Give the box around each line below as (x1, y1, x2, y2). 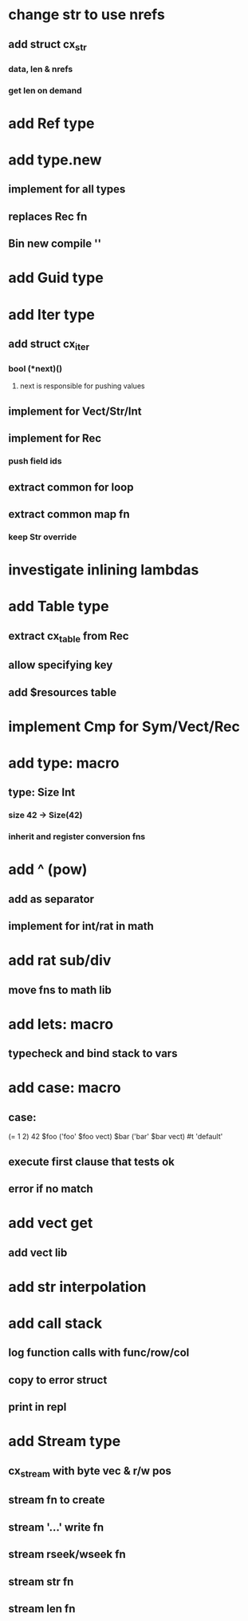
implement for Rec (8, 431, 102, 445)
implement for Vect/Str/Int (8, 404, 142, 418)
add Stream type (8, 1432, 121, 1451)
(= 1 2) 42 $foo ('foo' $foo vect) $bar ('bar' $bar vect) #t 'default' (8, 1132, 223, 1142)
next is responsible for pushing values (19, 381, 145, 391)
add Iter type (8, 305, 96, 324)
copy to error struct (8, 1373, 108, 1387)
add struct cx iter (8, 337, 90, 353)
